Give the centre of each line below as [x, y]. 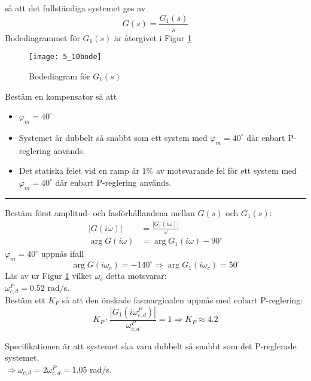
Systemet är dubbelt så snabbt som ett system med [113, 137]
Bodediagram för [60, 76]
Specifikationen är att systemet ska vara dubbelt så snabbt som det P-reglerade [151, 345]
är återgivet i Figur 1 [153, 37]
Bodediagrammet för [42, 37]
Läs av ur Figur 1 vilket [48, 276]
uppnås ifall [62, 254]
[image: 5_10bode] [65, 57]
